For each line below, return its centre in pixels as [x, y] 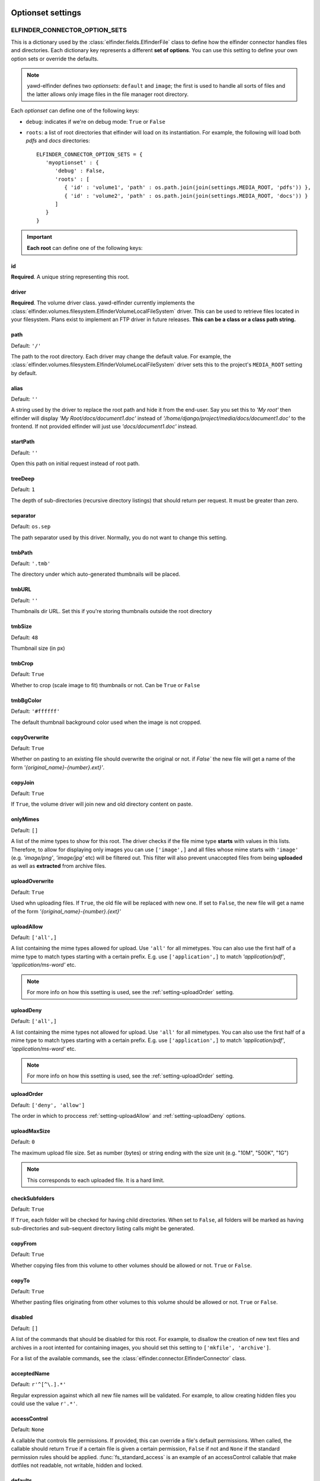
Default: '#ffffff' [36, 711]
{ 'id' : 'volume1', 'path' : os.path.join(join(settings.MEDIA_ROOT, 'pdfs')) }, [188, 187]
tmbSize [21, 626]
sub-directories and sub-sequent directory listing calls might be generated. [103, 1228]
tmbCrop [22, 663]
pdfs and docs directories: [58, 141]
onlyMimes [25, 819]
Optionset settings [46, 13]
